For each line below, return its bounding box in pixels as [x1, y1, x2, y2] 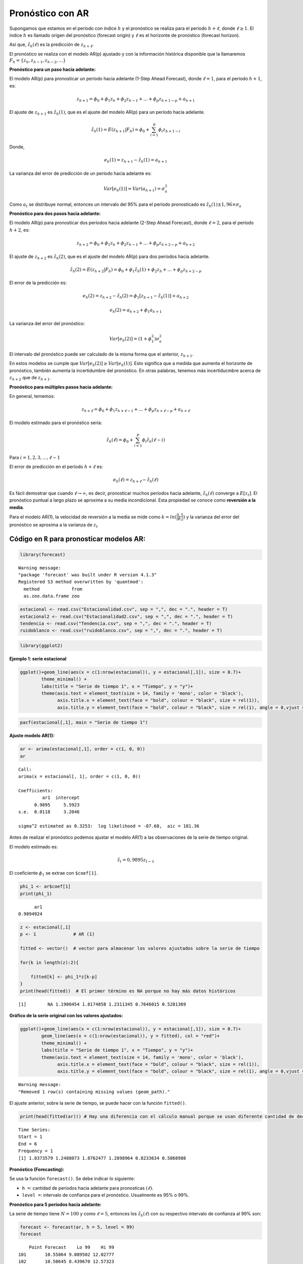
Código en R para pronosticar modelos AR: [9, 535, 146, 544]
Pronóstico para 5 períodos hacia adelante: [9, 1201, 102, 1207]
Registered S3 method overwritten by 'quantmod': [18, 579, 144, 585]
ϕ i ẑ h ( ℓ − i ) [142, 437, 165, 444]
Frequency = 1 [18, 1148, 53, 1154]
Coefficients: [18, 788, 53, 793]
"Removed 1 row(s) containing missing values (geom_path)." [18, 1089, 170, 1095]
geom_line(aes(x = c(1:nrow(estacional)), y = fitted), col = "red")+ [41, 1033, 220, 1039]
